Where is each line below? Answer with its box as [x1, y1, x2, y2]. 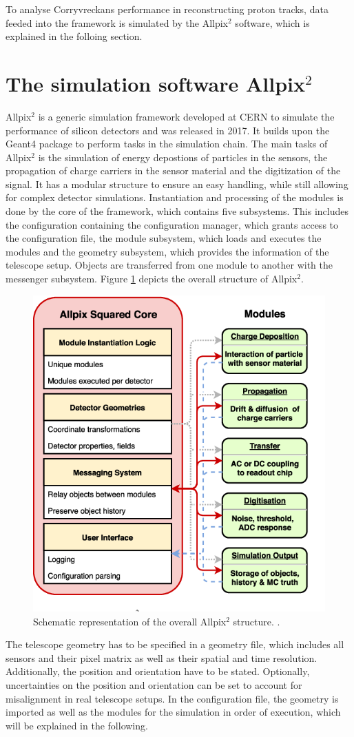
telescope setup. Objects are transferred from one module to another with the [6, 258, 333, 272]
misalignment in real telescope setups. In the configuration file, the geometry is [6, 691, 339, 705]
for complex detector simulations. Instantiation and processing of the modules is [6, 190, 344, 205]
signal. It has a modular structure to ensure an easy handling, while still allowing [6, 176, 348, 191]
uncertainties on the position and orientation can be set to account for [6, 678, 302, 692]
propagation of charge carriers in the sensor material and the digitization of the [6, 163, 341, 178]
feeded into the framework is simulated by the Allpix [6, 15, 229, 30]
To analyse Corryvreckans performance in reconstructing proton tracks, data [6, 2, 329, 16]
